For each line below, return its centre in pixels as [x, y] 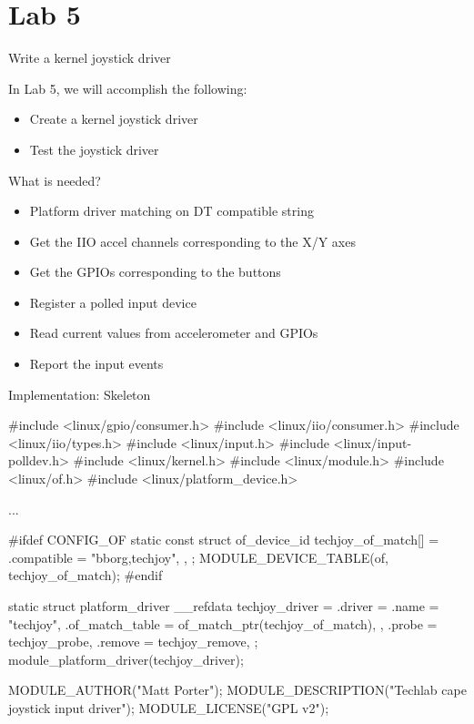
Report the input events [96, 364]
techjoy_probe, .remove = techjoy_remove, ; [133, 642]
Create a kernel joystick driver [114, 119]
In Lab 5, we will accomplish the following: [128, 88]
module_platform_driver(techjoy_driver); [126, 659]
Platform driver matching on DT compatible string [171, 211]
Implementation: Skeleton [80, 394]
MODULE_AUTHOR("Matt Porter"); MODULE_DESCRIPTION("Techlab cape [237, 690]
